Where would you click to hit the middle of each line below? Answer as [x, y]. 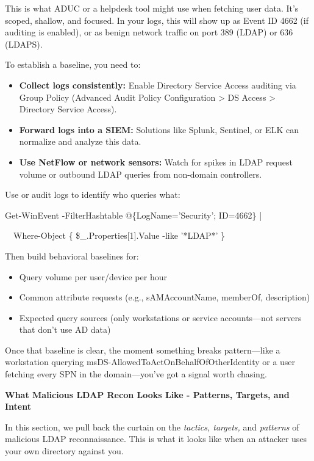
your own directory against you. [64, 451]
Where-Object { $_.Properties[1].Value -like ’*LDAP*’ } [119, 235]
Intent [18, 406]
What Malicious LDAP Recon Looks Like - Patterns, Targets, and [147, 394]
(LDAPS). [24, 44]
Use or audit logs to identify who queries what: [93, 194]
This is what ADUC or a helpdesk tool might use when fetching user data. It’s [152, 8]
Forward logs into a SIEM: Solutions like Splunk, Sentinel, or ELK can [159, 129]
